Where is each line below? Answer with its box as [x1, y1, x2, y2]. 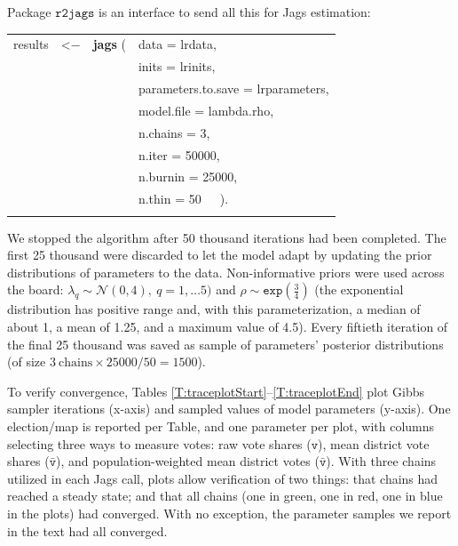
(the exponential [314, 280, 404, 299]
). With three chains [326, 452, 437, 470]
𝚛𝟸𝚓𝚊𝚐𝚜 [55, 7, 95, 20]
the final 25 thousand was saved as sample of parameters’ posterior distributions [7, 334, 444, 353]
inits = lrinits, [138, 57, 216, 76]
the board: [7, 280, 64, 299]
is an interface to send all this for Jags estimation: [99, 3, 371, 20]
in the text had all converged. [7, 521, 168, 540]
